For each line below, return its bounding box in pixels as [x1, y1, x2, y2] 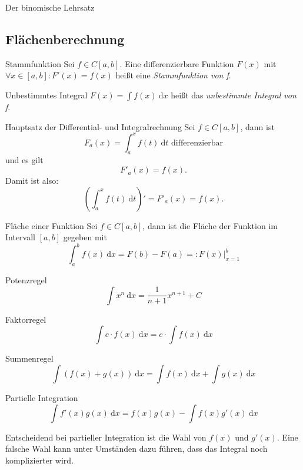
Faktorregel [5, 313, 46, 325]
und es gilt [5, 154, 44, 166]
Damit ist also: [5, 174, 59, 187]
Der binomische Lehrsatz [5, 1, 95, 13]
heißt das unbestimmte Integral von [171, 88, 297, 101]
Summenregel [5, 352, 54, 365]
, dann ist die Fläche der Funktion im [142, 219, 278, 231]
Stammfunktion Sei [5, 57, 75, 69]
